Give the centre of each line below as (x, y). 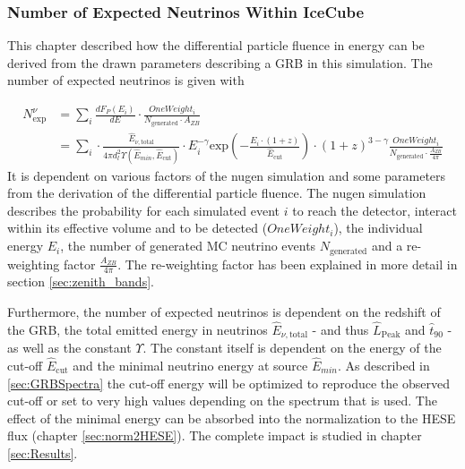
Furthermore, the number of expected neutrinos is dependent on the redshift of (224, 311)
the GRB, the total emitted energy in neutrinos (138, 329)
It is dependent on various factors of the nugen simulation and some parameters (227, 175)
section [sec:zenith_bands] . (81, 281)
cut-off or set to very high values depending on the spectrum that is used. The (222, 401)
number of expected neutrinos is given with (126, 80)
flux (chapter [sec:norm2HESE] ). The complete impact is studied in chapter (215, 435)
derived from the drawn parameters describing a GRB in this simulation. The (220, 62)
